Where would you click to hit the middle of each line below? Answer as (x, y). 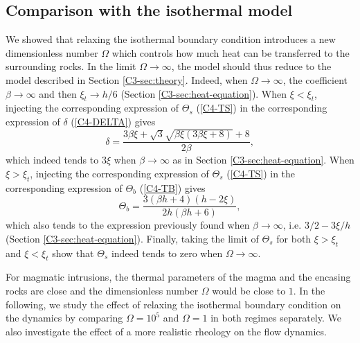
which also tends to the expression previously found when (128, 225)
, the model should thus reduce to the (251, 66)
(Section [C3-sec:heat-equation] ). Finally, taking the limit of (132, 238)
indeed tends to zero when (167, 253)
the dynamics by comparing (64, 318)
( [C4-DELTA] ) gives (113, 121)
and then (58, 93)
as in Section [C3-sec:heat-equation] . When (263, 160)
